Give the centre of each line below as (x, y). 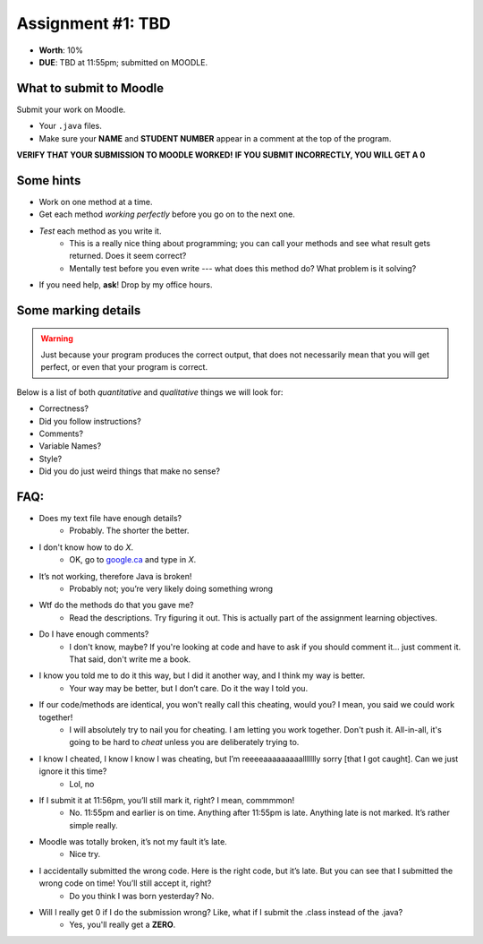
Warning (57, 338)
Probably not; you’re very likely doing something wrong (171, 589)
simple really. (93, 825)
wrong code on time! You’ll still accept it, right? (125, 883)
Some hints (49, 180)
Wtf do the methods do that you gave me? (116, 605)
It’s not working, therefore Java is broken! (115, 576)
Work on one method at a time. (96, 202)
